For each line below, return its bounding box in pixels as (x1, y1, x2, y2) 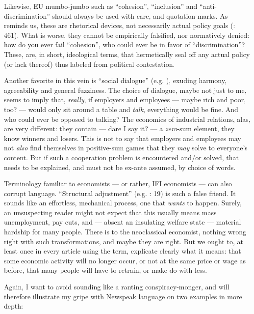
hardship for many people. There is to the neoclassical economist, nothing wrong (4, 227, 247, 237)
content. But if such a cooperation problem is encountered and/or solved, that (4, 152, 239, 162)
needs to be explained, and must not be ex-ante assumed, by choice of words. (4, 162, 236, 172)
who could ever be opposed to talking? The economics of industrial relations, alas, (4, 114, 251, 124)
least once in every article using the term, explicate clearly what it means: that (4, 246, 241, 256)
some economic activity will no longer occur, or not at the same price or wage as (4, 255, 246, 265)
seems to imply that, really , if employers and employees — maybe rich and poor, (4, 94, 246, 105)
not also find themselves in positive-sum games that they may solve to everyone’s (4, 143, 248, 153)
